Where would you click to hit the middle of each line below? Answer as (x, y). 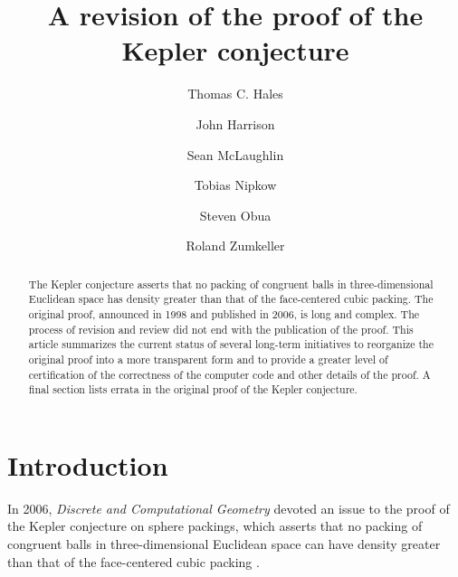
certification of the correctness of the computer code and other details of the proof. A (229, 374)
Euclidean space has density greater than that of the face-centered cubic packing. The (231, 299)
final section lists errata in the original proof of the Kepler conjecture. (193, 389)
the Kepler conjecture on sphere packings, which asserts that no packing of (215, 526)
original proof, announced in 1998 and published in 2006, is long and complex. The (224, 313)
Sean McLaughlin (235, 154)
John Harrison (235, 123)
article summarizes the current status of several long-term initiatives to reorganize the (231, 344)
